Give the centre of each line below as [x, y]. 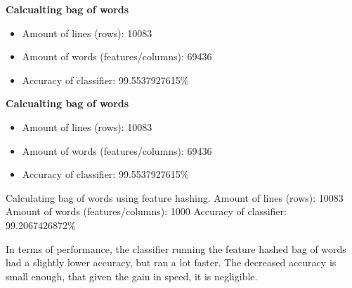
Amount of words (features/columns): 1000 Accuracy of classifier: [146, 211]
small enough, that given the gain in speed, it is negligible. [132, 276]
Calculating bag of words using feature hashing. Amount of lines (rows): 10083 [175, 197]
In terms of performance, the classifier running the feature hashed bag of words [176, 248]
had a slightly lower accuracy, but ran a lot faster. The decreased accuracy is [171, 262]
